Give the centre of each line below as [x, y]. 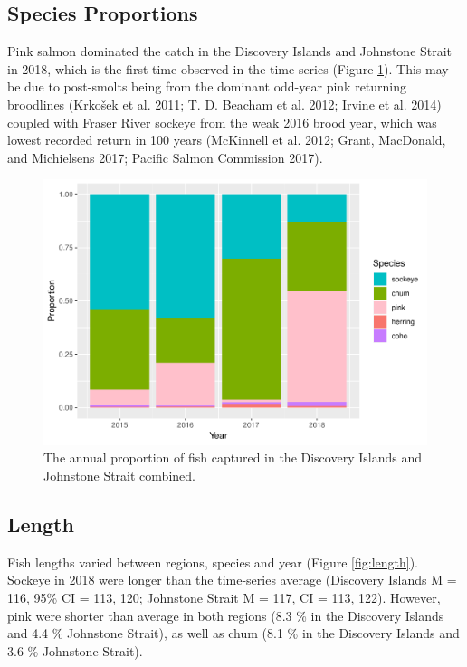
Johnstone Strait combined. [119, 476]
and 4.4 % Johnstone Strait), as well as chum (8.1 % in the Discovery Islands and [233, 633]
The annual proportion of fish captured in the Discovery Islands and [233, 457]
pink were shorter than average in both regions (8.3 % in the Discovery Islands [226, 615]
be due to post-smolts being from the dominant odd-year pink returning [207, 86]
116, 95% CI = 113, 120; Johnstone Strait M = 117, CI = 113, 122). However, [224, 598]
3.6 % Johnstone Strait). [75, 650]
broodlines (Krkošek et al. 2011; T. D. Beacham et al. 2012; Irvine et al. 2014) [224, 104]
